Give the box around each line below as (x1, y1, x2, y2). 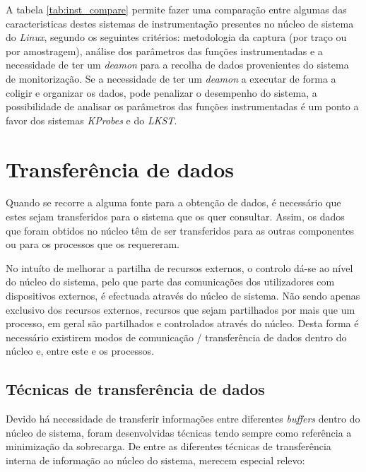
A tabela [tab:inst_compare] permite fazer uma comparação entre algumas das (6, 2, 347, 16)
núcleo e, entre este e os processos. (6, 343, 154, 358)
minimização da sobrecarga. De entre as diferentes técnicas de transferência (6, 439, 331, 454)
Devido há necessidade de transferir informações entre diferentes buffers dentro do (6, 411, 360, 426)
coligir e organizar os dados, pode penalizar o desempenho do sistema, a (6, 85, 317, 100)
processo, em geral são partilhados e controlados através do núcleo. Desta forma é (6, 316, 359, 331)
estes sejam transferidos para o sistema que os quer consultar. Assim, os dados (6, 209, 345, 224)
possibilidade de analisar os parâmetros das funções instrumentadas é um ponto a (6, 99, 359, 114)
